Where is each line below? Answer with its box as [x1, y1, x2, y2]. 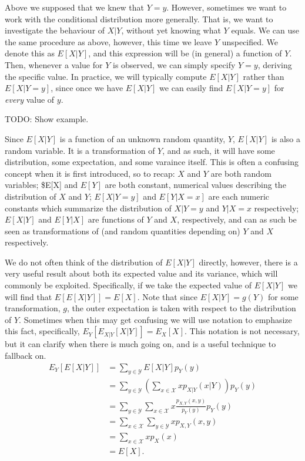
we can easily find [159, 82, 223, 94]
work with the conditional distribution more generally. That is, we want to [5, 12, 273, 25]
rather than [243, 70, 284, 82]
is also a [271, 132, 301, 144]
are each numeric [208, 190, 270, 202]
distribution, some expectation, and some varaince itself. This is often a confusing [5, 156, 299, 168]
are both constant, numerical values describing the [105, 179, 286, 191]
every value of [5, 93, 55, 105]
